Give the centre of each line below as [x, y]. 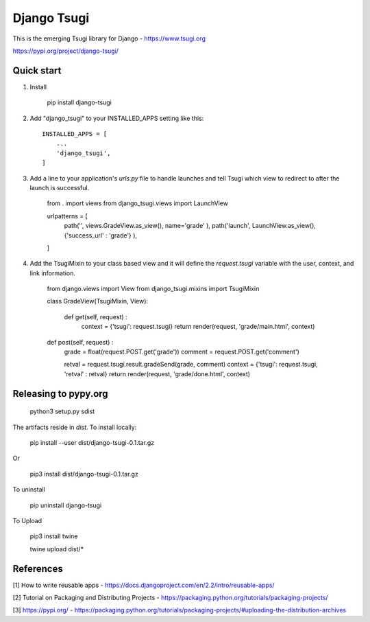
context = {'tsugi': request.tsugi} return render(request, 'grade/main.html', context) [198, 327]
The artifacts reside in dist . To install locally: [75, 427]
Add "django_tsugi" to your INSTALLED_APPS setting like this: [117, 118]
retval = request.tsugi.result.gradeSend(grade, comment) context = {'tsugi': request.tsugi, [191, 365]
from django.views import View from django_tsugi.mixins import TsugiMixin [153, 289]
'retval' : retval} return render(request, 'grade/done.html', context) [157, 373]
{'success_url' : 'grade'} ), [100, 235]
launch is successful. [60, 187]
